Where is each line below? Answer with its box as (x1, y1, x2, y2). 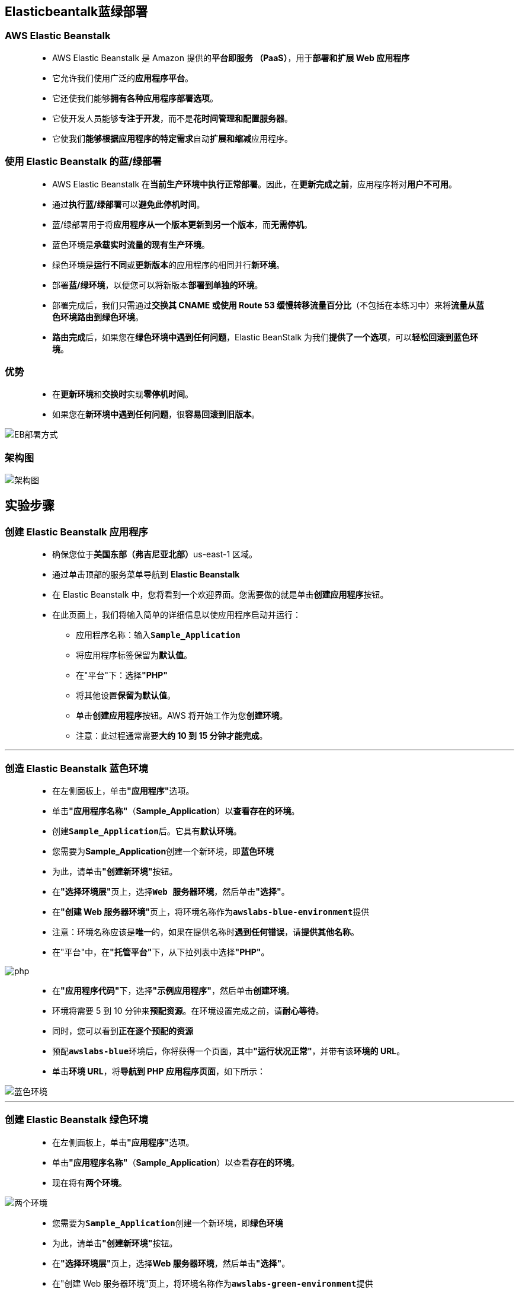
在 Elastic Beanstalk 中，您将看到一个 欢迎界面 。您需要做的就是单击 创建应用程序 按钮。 (52, 589, 389, 600)
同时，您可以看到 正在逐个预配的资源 (52, 1026, 193, 1036)
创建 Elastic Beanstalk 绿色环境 (5, 1114, 148, 1126)
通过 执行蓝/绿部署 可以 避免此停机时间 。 (52, 199, 205, 209)
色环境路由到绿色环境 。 (52, 311, 143, 322)
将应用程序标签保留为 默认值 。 (76, 650, 192, 661)
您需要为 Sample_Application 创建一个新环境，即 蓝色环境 (52, 846, 274, 857)
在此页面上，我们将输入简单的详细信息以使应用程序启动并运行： (52, 610, 301, 620)
